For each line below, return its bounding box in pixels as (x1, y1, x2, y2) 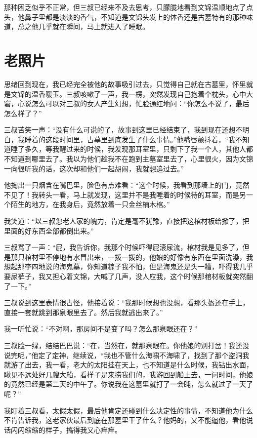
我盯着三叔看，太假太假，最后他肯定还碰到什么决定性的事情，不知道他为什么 (4, 405, 253, 415)
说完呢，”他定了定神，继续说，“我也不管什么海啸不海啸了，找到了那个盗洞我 (4, 350, 250, 360)
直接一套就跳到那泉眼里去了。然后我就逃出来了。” (4, 307, 163, 317)
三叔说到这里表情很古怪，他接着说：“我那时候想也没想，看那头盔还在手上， (4, 297, 250, 308)
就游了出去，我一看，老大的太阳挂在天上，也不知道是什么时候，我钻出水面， (4, 359, 253, 370)
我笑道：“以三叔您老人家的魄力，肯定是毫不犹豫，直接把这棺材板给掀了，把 (4, 216, 250, 226)
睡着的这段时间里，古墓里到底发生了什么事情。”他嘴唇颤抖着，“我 (24, 134, 236, 144)
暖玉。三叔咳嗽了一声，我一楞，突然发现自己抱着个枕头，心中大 (45, 88, 253, 99)
